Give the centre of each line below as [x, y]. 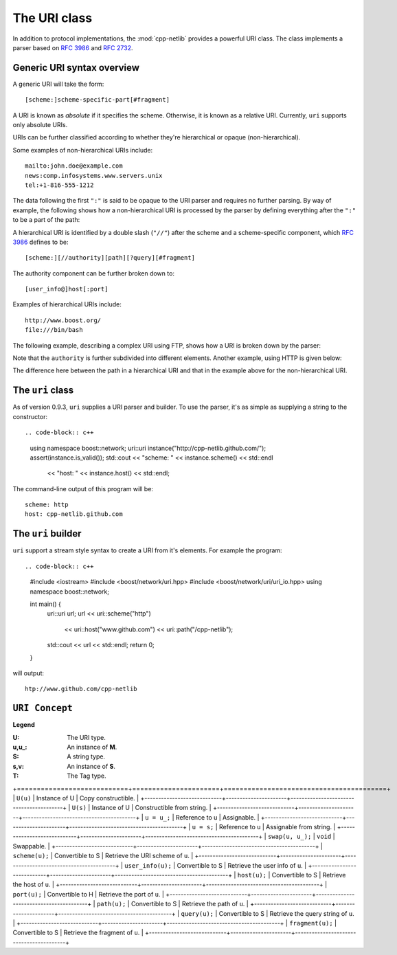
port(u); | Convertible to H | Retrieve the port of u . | [89, 894]
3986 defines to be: [41, 242]
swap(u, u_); [290, 837]
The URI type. [87, 737]
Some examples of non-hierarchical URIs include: [83, 150]
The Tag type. [87, 776]
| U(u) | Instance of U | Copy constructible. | [76, 798]
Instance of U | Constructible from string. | [152, 808]
